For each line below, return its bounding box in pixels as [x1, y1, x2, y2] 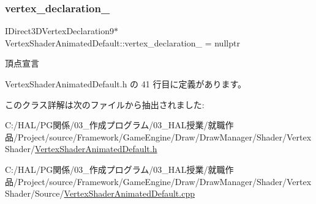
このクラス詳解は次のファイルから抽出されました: [5, 98, 205, 111]
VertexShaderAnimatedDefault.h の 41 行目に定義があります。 [5, 78, 247, 90]
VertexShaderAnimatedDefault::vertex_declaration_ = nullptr [5, 36, 240, 49]
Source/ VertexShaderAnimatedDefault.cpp [35, 187, 195, 200]
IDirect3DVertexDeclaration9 [5, 24, 115, 37]
